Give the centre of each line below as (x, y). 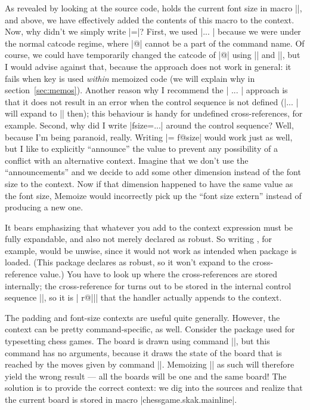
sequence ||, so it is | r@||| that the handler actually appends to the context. (143, 297)
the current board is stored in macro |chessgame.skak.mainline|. (121, 399)
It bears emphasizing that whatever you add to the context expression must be (149, 227)
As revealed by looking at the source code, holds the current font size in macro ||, (154, 8)
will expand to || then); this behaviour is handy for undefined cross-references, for (154, 113)
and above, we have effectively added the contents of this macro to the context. (150, 19)
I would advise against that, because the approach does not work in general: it (148, 66)
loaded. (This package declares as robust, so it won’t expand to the (128, 262)
